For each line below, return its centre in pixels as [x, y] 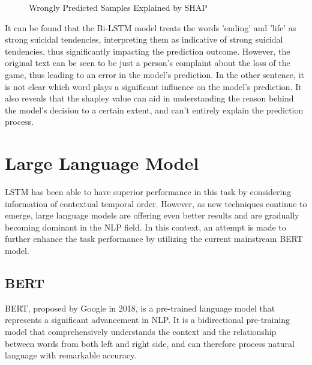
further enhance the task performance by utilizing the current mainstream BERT [154, 239]
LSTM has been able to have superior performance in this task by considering [148, 192]
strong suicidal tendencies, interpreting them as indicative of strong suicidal [144, 39]
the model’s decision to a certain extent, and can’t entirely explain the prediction [154, 110]
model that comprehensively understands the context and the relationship [141, 332]
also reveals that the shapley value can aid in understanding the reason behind [149, 98]
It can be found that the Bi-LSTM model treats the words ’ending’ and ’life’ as [151, 27]
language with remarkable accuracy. [71, 355]
